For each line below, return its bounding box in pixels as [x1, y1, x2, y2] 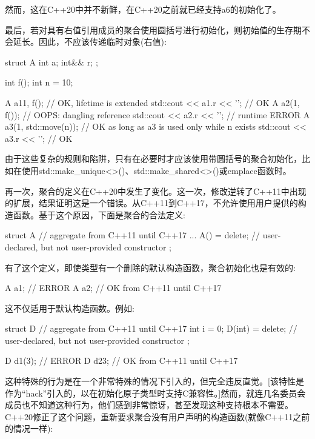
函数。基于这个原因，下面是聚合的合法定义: [13, 208, 185, 221]
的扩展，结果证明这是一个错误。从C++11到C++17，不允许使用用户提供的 [5, 196, 298, 209]
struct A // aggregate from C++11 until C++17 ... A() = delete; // [5, 229, 260, 241]
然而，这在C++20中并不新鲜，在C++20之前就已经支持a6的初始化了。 [5, 3, 281, 15]
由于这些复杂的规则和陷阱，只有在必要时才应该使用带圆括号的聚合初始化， [5, 152, 302, 165]
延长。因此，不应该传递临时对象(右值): [13, 35, 167, 48]
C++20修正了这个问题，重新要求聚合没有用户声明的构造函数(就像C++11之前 [5, 410, 310, 423]
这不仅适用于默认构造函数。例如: [5, 301, 134, 314]
